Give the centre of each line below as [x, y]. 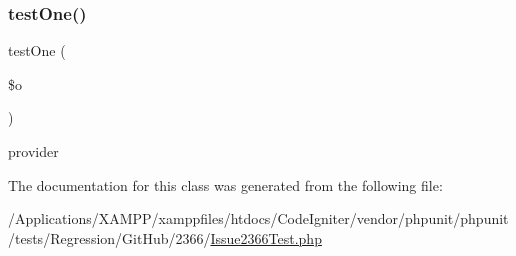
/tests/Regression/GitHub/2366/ [109, 237]
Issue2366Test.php [266, 237]
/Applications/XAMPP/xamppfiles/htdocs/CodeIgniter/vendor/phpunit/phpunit [258, 218]
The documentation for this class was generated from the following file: [225, 184]
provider [33, 151]
